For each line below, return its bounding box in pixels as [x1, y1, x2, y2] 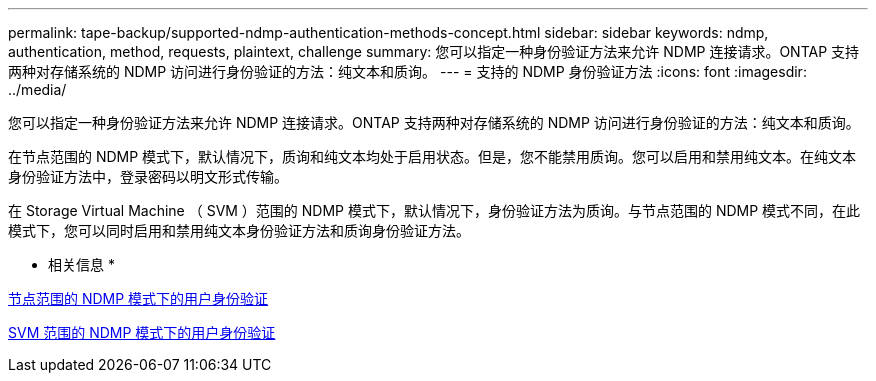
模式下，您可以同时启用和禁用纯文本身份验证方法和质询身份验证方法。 [8, 222, 470, 239]
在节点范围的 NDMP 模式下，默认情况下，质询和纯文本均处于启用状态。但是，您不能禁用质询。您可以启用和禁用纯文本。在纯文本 [8, 148, 857, 165]
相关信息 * [48, 256, 115, 273]
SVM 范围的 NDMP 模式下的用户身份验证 [8, 324, 276, 341]
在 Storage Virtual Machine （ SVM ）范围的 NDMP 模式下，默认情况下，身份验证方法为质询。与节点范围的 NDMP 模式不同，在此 [8, 202, 861, 219]
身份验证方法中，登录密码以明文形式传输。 [8, 168, 288, 185]
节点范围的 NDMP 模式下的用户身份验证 [8, 290, 269, 307]
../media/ [8, 81, 67, 98]
